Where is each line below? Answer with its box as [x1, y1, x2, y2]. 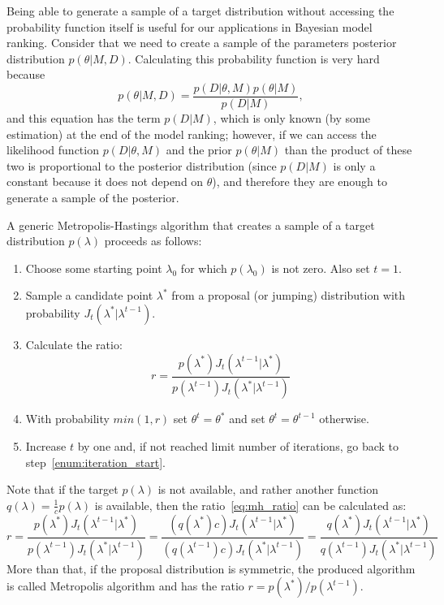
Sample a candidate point [25, 287, 153, 304]
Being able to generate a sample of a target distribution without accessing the [6, 2, 394, 19]
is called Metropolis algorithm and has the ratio [6, 577, 244, 594]
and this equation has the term [6, 110, 161, 127]
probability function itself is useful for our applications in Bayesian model [6, 18, 373, 35]
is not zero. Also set [271, 259, 370, 276]
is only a [333, 157, 376, 174]
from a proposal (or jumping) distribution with [171, 287, 406, 304]
